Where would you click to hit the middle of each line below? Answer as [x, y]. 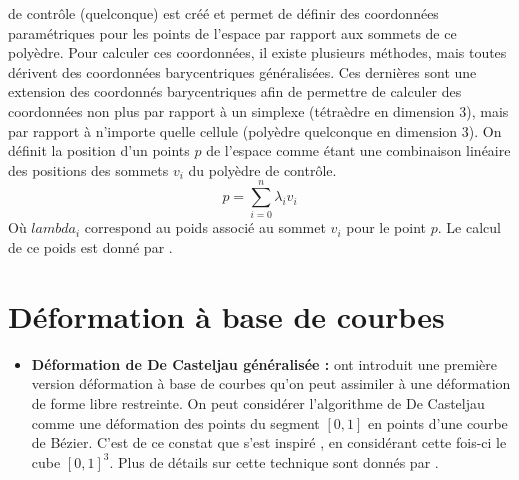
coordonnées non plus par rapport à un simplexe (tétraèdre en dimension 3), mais [258, 110]
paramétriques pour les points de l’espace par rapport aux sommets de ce [232, 32]
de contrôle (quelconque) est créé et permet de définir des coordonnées [223, 13]
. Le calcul [469, 227]
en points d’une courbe [438, 422]
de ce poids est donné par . [90, 247]
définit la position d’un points [99, 150]
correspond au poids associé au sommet [205, 227]
